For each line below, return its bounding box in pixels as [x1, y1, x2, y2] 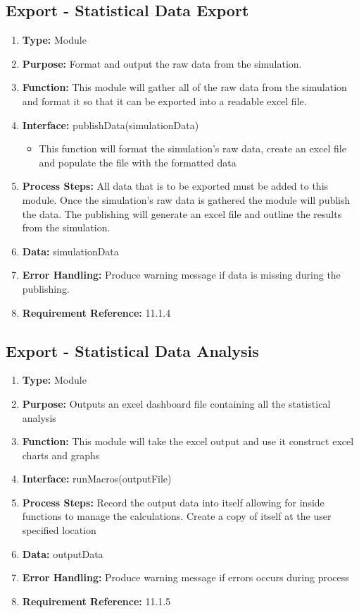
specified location [22, 523, 96, 538]
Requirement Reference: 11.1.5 [22, 593, 171, 608]
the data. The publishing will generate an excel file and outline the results [22, 206, 342, 221]
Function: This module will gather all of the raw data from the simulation [22, 80, 347, 95]
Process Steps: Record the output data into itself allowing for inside [22, 494, 325, 509]
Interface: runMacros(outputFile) [22, 471, 172, 486]
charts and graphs [22, 447, 100, 462]
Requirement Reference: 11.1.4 [22, 305, 171, 320]
